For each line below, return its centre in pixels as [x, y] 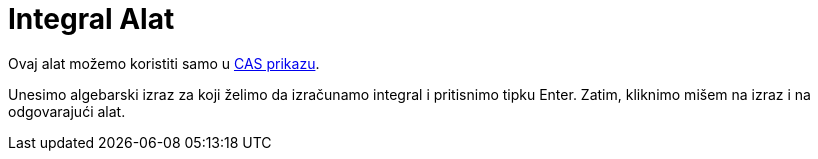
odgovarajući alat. [67, 111]
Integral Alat [91, 19]
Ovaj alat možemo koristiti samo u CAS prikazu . [164, 63]
